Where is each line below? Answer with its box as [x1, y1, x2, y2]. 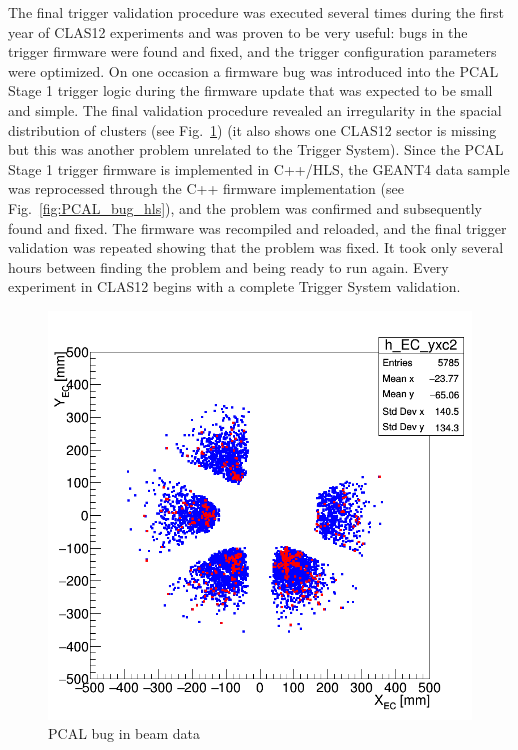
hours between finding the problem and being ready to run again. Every [8, 256, 449, 277]
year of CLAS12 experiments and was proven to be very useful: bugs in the [8, 21, 468, 42]
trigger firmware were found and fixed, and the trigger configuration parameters [8, 41, 497, 62]
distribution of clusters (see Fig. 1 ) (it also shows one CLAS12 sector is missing [8, 119, 497, 140]
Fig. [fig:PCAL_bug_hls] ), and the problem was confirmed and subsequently [8, 197, 482, 218]
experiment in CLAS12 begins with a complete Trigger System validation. [8, 276, 461, 297]
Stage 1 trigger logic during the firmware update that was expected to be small [8, 80, 493, 101]
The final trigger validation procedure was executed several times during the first [8, 2, 505, 22]
